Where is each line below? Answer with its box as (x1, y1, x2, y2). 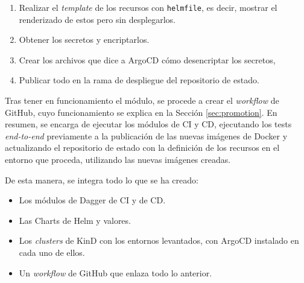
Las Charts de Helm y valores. (19, 214, 131, 226)
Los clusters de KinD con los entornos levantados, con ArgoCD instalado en (19, 234, 299, 247)
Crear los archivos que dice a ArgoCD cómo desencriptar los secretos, (19, 53, 276, 66)
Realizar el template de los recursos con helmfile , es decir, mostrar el (19, 1, 277, 13)
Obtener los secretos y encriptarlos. (19, 33, 150, 46)
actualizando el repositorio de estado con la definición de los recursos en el (5, 141, 280, 154)
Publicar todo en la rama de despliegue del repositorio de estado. (19, 74, 259, 86)
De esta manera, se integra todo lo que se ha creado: (5, 173, 198, 186)
